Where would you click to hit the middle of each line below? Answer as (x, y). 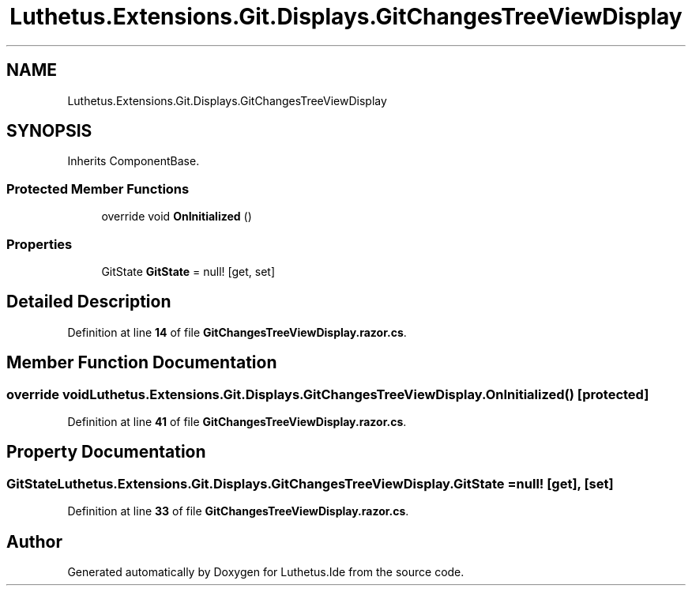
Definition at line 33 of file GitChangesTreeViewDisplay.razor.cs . (238, 511)
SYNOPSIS (49, 131)
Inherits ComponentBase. (134, 161)
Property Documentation (106, 452)
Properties (39, 244)
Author (34, 541)
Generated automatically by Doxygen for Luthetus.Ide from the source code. (266, 572)
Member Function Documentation (142, 363)
